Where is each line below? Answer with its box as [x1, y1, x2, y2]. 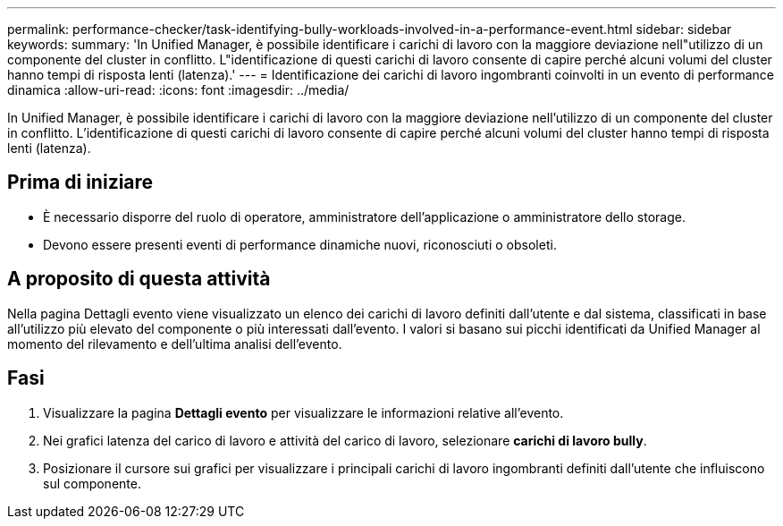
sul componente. [43, 475, 141, 491]
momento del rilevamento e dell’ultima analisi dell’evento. [7, 335, 342, 352]
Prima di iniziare [7, 171, 154, 194]
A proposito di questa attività [7, 267, 271, 291]
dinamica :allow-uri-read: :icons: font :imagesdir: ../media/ [7, 82, 349, 98]
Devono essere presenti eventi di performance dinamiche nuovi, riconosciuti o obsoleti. [43, 236, 557, 252]
